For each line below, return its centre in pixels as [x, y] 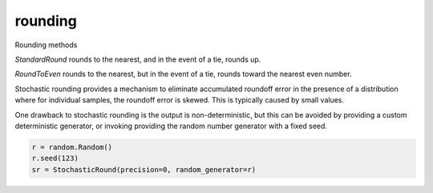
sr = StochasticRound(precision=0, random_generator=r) [144, 169]
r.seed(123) [55, 159]
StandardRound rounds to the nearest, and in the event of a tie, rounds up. [138, 59]
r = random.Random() [72, 147]
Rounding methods [46, 45]
